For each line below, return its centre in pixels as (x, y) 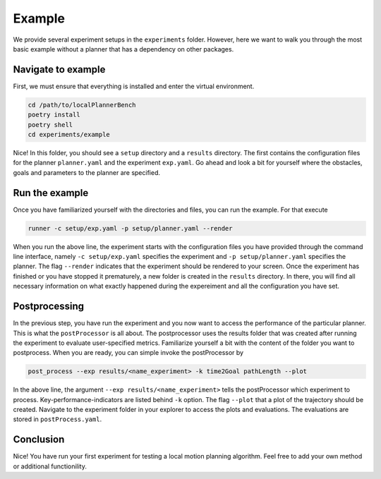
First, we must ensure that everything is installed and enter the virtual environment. (134, 86)
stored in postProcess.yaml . (58, 419)
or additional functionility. (50, 466)
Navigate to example (59, 69)
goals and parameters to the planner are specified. (86, 172)
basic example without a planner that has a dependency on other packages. (123, 49)
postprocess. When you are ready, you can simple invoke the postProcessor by (128, 353)
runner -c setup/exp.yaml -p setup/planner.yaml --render (130, 228)
